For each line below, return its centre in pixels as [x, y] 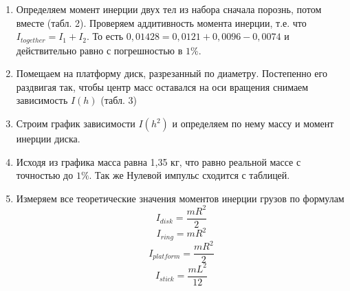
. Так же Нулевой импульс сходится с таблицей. [189, 175]
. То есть [105, 36]
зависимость [42, 100]
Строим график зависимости [76, 123]
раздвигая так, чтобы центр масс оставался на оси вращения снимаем [162, 86]
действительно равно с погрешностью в [99, 50]
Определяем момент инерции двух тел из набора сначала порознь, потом [169, 9]
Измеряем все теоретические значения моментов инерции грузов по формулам [180, 198]
